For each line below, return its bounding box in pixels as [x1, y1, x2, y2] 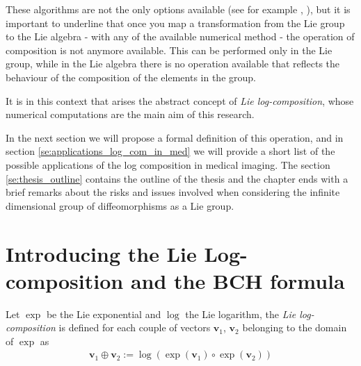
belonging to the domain [242, 320, 347, 335]
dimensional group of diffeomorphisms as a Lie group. [6, 198, 234, 213]
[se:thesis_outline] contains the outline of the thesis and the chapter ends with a [6, 171, 348, 185]
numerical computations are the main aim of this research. [6, 107, 255, 122]
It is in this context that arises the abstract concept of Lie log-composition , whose [6, 93, 354, 108]
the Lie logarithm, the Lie [185, 306, 296, 321]
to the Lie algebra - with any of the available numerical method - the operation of [6, 29, 355, 44]
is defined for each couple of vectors [58, 320, 211, 335]
